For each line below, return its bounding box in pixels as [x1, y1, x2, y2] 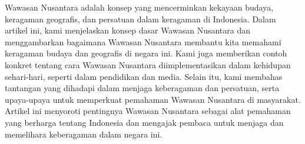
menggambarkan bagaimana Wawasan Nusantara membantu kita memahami [5, 35, 281, 48]
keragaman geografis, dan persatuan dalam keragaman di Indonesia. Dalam [5, 12, 276, 25]
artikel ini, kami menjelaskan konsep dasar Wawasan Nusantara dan [5, 24, 251, 36]
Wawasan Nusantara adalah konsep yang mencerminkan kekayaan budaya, [5, 1, 274, 13]
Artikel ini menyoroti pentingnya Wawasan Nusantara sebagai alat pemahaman [5, 105, 291, 117]
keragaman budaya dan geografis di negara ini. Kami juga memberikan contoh [5, 47, 287, 59]
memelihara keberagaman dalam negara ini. [5, 128, 163, 140]
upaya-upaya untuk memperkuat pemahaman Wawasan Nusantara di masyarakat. [5, 93, 301, 105]
